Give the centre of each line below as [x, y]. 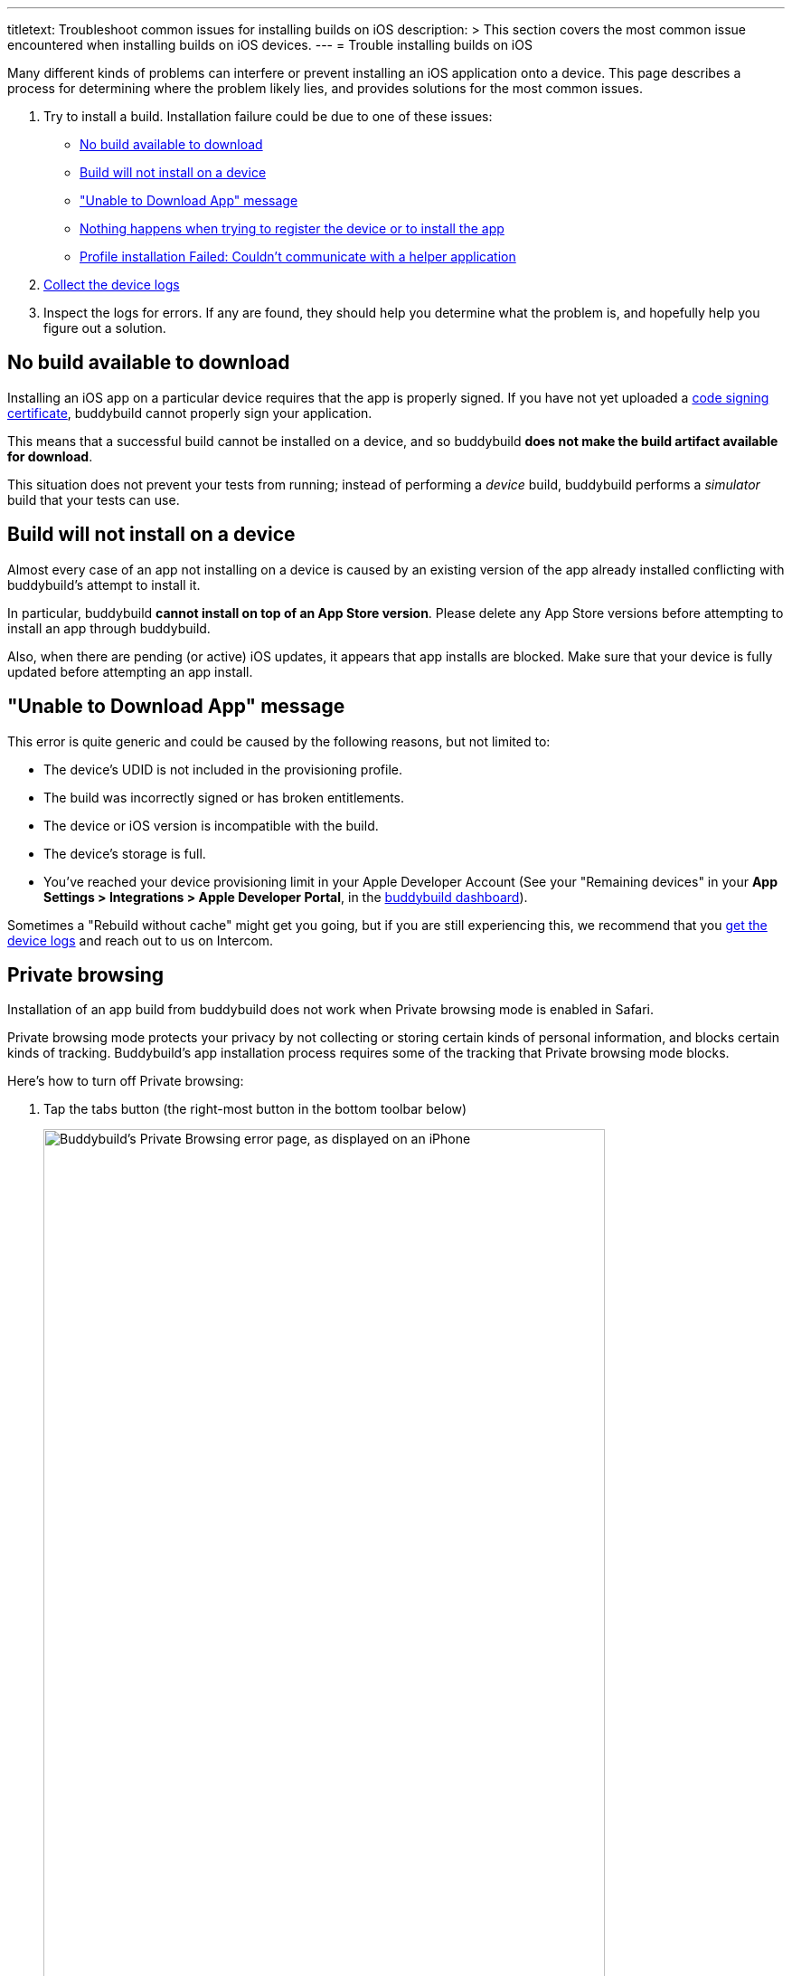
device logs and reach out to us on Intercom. [141, 940]
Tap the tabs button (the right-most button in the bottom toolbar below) [255, 1109]
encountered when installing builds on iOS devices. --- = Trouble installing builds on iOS [270, 45]
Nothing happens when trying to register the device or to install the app [292, 228]
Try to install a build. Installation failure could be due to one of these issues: [268, 116]
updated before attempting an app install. [130, 671]
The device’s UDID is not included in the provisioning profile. [223, 769]
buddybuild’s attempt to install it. [104, 584]
